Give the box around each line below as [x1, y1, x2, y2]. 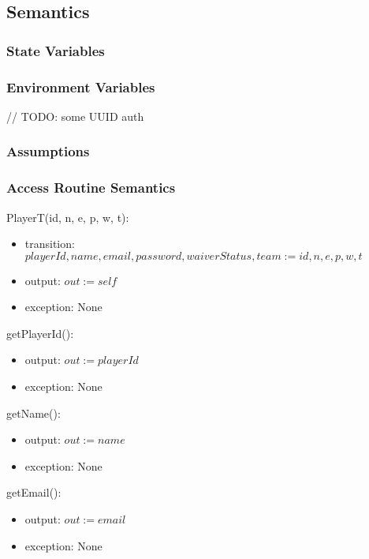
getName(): [6, 404, 61, 421]
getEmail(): [6, 484, 61, 501]
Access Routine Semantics [6, 178, 176, 197]
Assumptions [6, 141, 90, 161]
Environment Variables [6, 77, 155, 96]
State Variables [6, 40, 105, 60]
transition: [24, 235, 75, 252]
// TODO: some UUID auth [6, 107, 144, 124]
